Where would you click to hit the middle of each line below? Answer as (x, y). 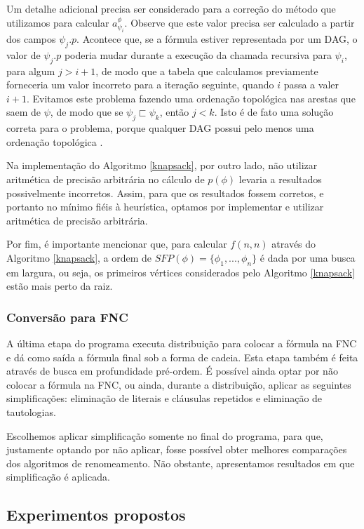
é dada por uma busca (308, 257)
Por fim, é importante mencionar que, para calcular (117, 244)
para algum (31, 71)
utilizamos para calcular (58, 22)
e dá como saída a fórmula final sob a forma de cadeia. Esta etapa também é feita (182, 357)
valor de (23, 54)
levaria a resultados (280, 179)
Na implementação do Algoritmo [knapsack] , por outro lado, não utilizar (162, 165)
